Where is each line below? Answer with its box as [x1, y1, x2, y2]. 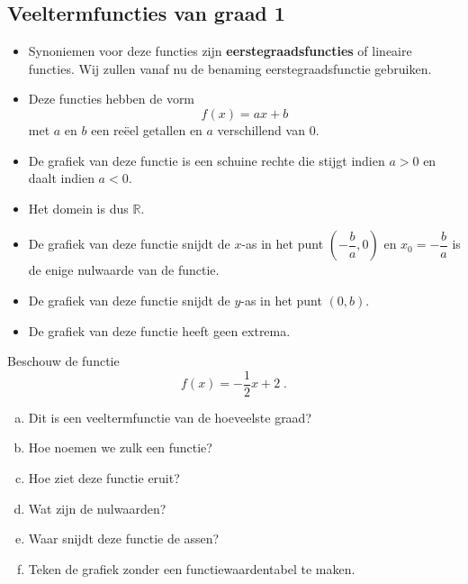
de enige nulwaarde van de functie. [28, 260, 220, 279]
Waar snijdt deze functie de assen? [28, 529, 220, 548]
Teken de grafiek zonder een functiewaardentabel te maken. [28, 559, 355, 578]
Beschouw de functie [7, 351, 120, 370]
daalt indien [28, 169, 94, 187]
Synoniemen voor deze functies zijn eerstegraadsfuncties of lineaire [28, 41, 412, 60]
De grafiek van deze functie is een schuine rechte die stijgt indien [28, 151, 385, 169]
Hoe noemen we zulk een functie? [28, 438, 212, 457]
